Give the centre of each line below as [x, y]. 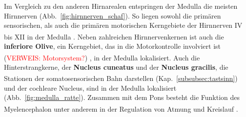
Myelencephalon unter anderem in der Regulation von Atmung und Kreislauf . [121, 108]
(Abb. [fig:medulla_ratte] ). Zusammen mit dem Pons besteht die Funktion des [122, 97]
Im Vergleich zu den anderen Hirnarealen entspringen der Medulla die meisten [121, 6]
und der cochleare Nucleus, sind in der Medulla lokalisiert [90, 88]
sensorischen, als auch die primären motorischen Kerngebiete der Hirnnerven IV [123, 25]
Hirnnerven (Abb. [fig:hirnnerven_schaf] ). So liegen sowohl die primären [113, 15]
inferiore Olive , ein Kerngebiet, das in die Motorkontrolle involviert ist [113, 46]
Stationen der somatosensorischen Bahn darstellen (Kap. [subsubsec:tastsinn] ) [121, 78]
